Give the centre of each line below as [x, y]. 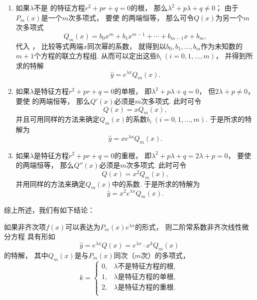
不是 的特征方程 [59, 7]
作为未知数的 [222, 46]
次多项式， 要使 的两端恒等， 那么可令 [131, 17]
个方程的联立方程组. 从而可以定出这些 [95, 56]
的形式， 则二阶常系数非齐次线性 [188, 226]
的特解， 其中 [26, 255]
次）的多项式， [165, 255]
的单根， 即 [133, 91]
